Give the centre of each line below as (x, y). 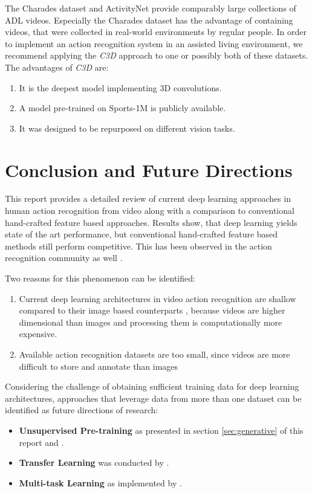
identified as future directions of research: (82, 410)
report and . (41, 442)
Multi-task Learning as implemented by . (100, 482)
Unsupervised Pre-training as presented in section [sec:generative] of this (161, 430)
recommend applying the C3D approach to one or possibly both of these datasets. (157, 55)
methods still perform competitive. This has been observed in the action (138, 246)
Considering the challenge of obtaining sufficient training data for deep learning (152, 386)
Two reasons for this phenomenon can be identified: (100, 278)
